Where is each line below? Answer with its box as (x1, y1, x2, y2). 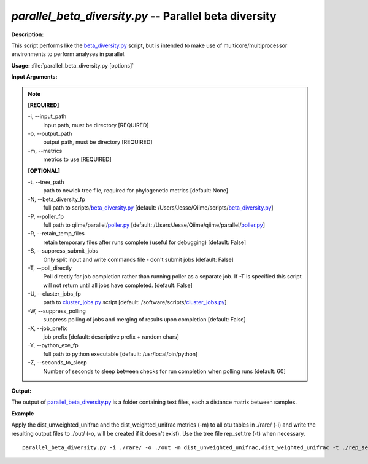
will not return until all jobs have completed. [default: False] (43, 281, 193, 289)
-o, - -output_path (28, 130, 72, 138)
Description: (11, 31, 44, 38)
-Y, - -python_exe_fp (28, 342, 79, 349)
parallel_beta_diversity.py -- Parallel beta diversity (11, 9, 277, 23)
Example (11, 409, 34, 417)
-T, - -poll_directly (28, 264, 72, 272)
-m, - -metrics (28, 147, 63, 154)
